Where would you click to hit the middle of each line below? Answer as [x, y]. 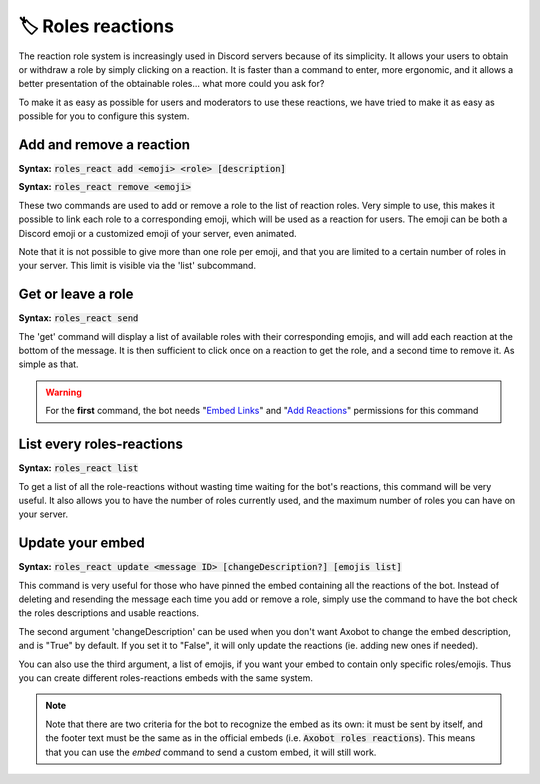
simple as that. [48, 364]
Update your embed [81, 543]
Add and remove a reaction [104, 144]
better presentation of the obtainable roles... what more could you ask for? [171, 84]
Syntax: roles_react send [78, 318]
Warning [63, 392]
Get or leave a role [76, 294]
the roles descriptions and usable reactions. [109, 613]
